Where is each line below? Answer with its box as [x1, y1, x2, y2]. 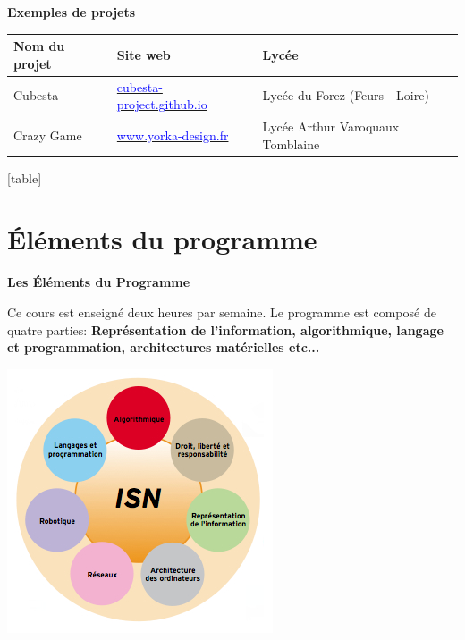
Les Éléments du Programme [7, 273, 190, 291]
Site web [116, 45, 171, 63]
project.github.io [116, 95, 207, 114]
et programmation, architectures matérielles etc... [7, 338, 320, 357]
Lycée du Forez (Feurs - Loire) [262, 86, 429, 105]
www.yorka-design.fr [116, 125, 229, 144]
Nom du [13, 37, 65, 55]
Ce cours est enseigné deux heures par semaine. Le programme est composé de [7, 302, 436, 321]
